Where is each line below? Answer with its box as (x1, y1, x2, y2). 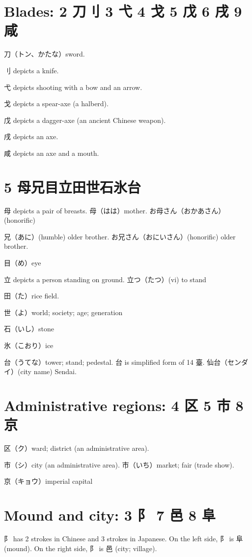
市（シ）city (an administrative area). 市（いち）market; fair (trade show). (4, 459, 234, 469)
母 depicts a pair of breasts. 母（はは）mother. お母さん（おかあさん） (4, 205, 225, 215)
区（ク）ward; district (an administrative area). (4, 443, 149, 453)
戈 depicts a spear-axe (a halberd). (4, 98, 109, 109)
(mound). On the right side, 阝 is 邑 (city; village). (4, 543, 157, 553)
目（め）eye (4, 257, 41, 267)
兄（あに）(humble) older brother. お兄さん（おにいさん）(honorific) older (4, 231, 236, 241)
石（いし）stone (4, 323, 54, 334)
